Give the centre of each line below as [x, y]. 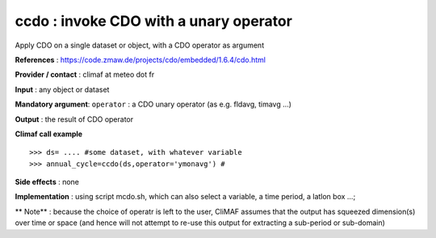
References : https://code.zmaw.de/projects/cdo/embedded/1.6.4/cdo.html [140, 60]
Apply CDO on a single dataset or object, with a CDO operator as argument [140, 45]
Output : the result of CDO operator [74, 119]
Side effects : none [47, 182]
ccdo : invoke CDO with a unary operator [153, 21]
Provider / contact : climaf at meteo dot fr [85, 75]
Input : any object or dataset [62, 90]
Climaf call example [49, 134]
